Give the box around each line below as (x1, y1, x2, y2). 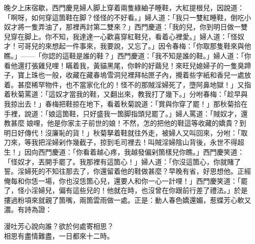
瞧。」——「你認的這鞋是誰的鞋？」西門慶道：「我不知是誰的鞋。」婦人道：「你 (4, 50, 251, 60)
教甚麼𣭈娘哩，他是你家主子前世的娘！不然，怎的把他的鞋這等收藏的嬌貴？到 (4, 118, 246, 128)
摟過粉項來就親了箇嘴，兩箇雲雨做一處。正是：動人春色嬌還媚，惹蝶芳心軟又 (4, 194, 251, 205)
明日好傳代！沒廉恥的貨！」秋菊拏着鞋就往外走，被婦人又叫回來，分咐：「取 (4, 127, 248, 137)
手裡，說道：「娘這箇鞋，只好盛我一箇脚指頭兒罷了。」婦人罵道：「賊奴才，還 (4, 108, 248, 118)
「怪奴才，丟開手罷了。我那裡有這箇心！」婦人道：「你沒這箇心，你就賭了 (4, 156, 241, 166)
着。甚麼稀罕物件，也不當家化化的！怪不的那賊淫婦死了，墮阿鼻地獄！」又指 (4, 79, 251, 89)
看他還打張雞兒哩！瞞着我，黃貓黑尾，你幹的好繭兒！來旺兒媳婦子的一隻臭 (4, 60, 244, 70)
